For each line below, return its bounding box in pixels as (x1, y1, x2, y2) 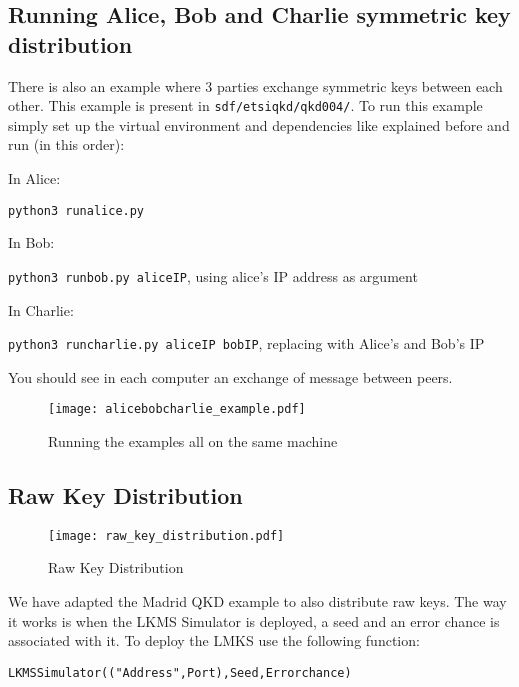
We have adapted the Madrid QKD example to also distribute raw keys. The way (8, 591, 507, 612)
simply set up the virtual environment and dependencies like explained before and (8, 114, 510, 135)
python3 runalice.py (8, 203, 145, 218)
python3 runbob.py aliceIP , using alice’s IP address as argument (8, 265, 418, 286)
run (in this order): (8, 134, 125, 155)
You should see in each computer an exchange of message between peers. (8, 366, 453, 387)
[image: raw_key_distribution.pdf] (48, 528, 285, 543)
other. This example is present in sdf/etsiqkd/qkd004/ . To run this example (8, 95, 483, 116)
